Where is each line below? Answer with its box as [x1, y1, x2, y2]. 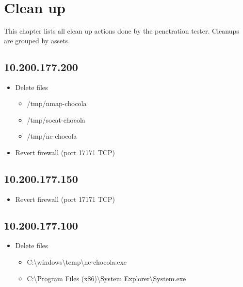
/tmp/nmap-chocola [27, 98, 87, 108]
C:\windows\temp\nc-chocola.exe [27, 257, 127, 267]
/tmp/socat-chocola [27, 114, 85, 125]
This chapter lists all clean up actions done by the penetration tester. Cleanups [4, 26, 239, 36]
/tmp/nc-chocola [27, 131, 77, 141]
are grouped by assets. [4, 35, 70, 45]
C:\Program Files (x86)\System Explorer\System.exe [27, 273, 186, 283]
